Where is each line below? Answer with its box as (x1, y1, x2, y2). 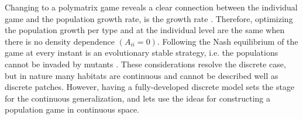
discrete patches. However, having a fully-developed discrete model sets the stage (5, 81, 295, 93)
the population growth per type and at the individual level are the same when (5, 24, 285, 36)
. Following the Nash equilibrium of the (157, 35, 298, 47)
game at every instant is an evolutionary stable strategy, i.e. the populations (5, 46, 278, 59)
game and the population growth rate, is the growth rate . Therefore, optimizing (5, 12, 293, 24)
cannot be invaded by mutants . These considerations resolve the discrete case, (5, 57, 286, 70)
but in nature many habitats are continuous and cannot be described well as (5, 69, 278, 81)
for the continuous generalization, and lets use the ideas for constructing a (5, 92, 270, 104)
